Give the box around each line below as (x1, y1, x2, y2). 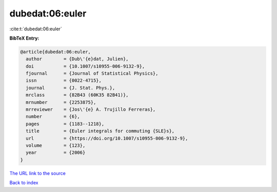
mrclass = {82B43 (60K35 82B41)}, (26, 92, 129, 98)
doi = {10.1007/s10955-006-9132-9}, (26, 63, 145, 69)
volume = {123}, (26, 143, 86, 148)
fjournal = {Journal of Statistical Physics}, (26, 71, 159, 77)
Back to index (9, 180, 38, 186)
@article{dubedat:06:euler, (20, 49, 91, 55)
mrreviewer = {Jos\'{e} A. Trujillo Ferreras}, (26, 107, 156, 113)
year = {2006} (26, 150, 86, 155)
